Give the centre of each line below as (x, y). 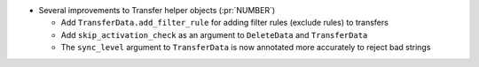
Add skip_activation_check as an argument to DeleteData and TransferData (214, 34)
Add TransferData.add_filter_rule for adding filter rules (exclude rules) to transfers (225, 23)
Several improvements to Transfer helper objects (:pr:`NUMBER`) (157, 10)
